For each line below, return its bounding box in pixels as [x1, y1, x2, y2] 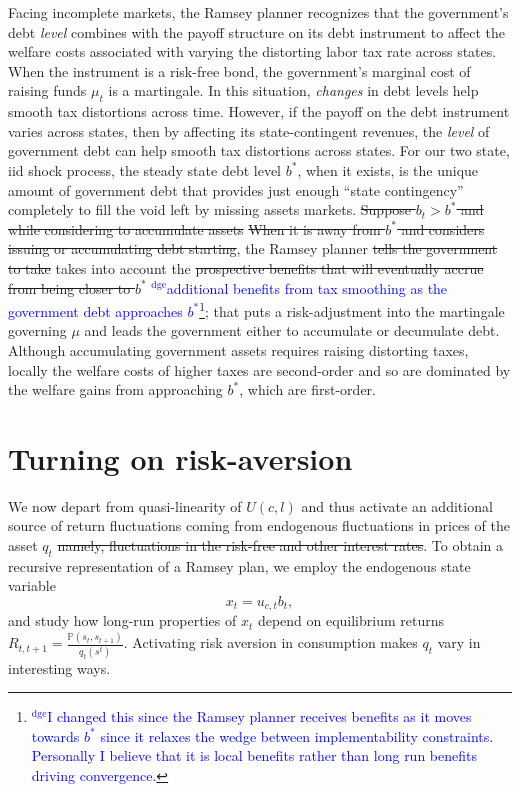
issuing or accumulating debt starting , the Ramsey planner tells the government [8, 238, 498, 259]
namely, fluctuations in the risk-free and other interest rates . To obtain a [57, 535, 504, 556]
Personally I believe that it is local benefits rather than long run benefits [31, 745, 477, 766]
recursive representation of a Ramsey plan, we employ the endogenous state [8, 555, 471, 576]
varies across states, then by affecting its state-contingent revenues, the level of [8, 120, 490, 141]
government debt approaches [8, 300, 183, 321]
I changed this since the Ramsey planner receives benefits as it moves [47, 706, 472, 727]
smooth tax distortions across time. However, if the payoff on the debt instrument [8, 101, 510, 122]
